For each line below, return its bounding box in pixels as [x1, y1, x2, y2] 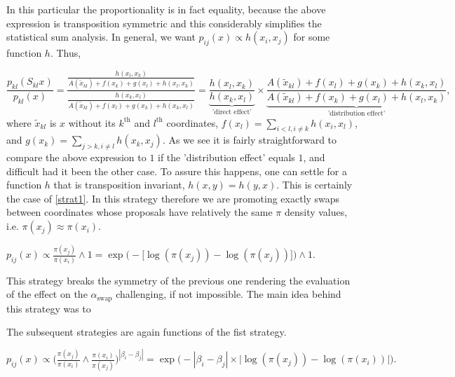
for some [293, 29, 330, 44]
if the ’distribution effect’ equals [158, 150, 295, 165]
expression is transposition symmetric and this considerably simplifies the [6, 15, 322, 30]
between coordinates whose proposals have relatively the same [6, 205, 273, 219]
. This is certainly [276, 177, 353, 192]
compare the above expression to [6, 150, 147, 165]
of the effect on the [6, 287, 88, 301]
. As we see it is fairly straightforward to [162, 132, 337, 147]
